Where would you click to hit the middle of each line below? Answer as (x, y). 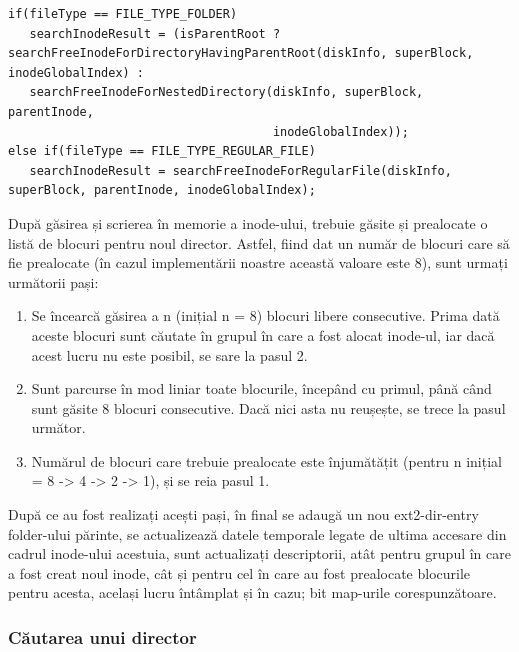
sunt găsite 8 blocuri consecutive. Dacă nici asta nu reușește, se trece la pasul (268, 407)
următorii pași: (53, 281)
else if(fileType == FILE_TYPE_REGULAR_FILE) (162, 151)
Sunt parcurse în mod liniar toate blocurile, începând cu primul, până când (261, 388)
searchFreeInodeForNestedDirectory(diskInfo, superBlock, (226, 92)
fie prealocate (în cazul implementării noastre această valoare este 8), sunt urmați (258, 262)
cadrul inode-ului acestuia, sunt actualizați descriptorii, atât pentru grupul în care (259, 553)
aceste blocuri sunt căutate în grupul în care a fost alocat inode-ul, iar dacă (263, 334)
